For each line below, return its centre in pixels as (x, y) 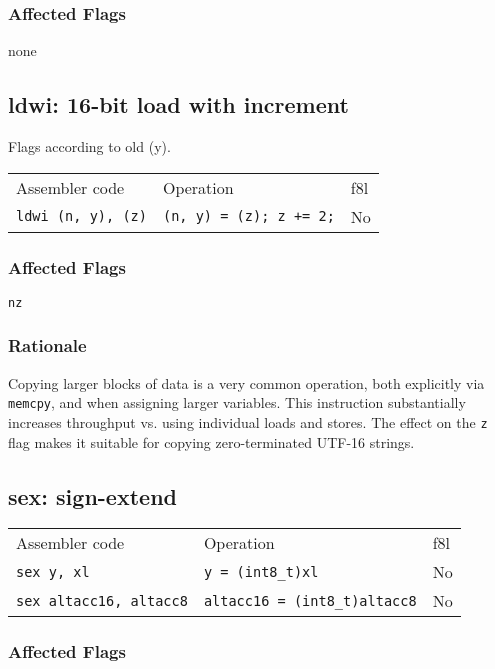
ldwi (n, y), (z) (81, 216)
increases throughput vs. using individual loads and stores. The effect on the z (248, 421)
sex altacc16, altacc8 (102, 600)
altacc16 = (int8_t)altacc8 (310, 600)
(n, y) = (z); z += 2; (248, 216)
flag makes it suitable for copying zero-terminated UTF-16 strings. (211, 441)
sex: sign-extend (92, 495)
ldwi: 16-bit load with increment (178, 104)
